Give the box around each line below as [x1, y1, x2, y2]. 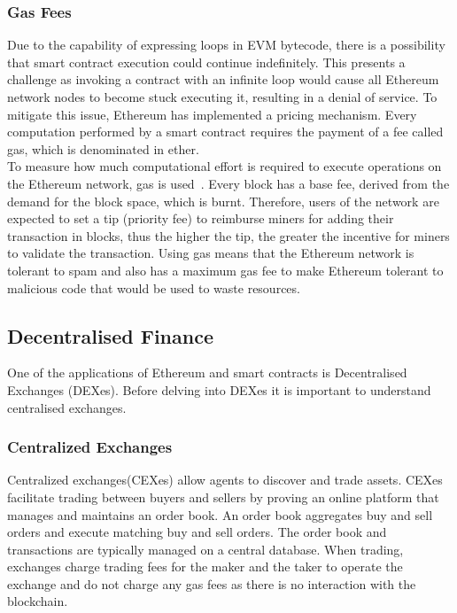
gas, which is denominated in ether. [7, 139, 199, 158]
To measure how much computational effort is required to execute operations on [7, 157, 442, 175]
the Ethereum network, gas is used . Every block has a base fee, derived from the [7, 174, 450, 192]
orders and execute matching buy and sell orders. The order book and [7, 523, 387, 541]
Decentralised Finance [7, 322, 213, 349]
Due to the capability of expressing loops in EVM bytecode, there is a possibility [7, 35, 445, 54]
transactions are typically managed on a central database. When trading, [7, 539, 404, 558]
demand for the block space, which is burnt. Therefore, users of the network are [7, 191, 439, 210]
